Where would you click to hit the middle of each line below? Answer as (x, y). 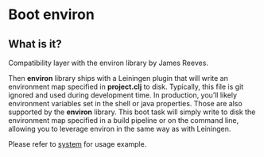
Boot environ (52, 15)
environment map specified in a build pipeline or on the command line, (124, 120)
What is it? (35, 44)
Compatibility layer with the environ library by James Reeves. (109, 63)
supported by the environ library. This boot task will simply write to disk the (132, 112)
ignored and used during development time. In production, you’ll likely (122, 95)
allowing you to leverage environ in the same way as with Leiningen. (120, 129)
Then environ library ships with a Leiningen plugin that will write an (118, 78)
